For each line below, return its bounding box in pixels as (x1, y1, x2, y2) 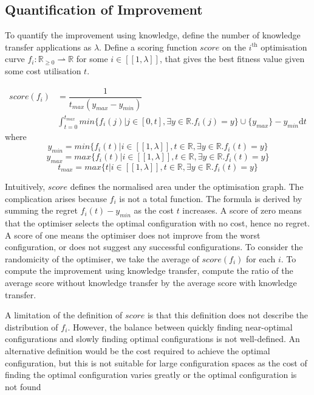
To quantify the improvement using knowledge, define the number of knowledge (5, 29, 301, 41)
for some (76, 52, 108, 65)
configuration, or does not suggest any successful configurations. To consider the (5, 240, 303, 253)
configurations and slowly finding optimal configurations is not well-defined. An (5, 332, 300, 345)
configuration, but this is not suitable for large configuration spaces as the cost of (5, 356, 307, 369)
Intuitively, (5, 180, 46, 193)
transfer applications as (5, 40, 92, 53)
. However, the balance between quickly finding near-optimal (67, 320, 293, 333)
